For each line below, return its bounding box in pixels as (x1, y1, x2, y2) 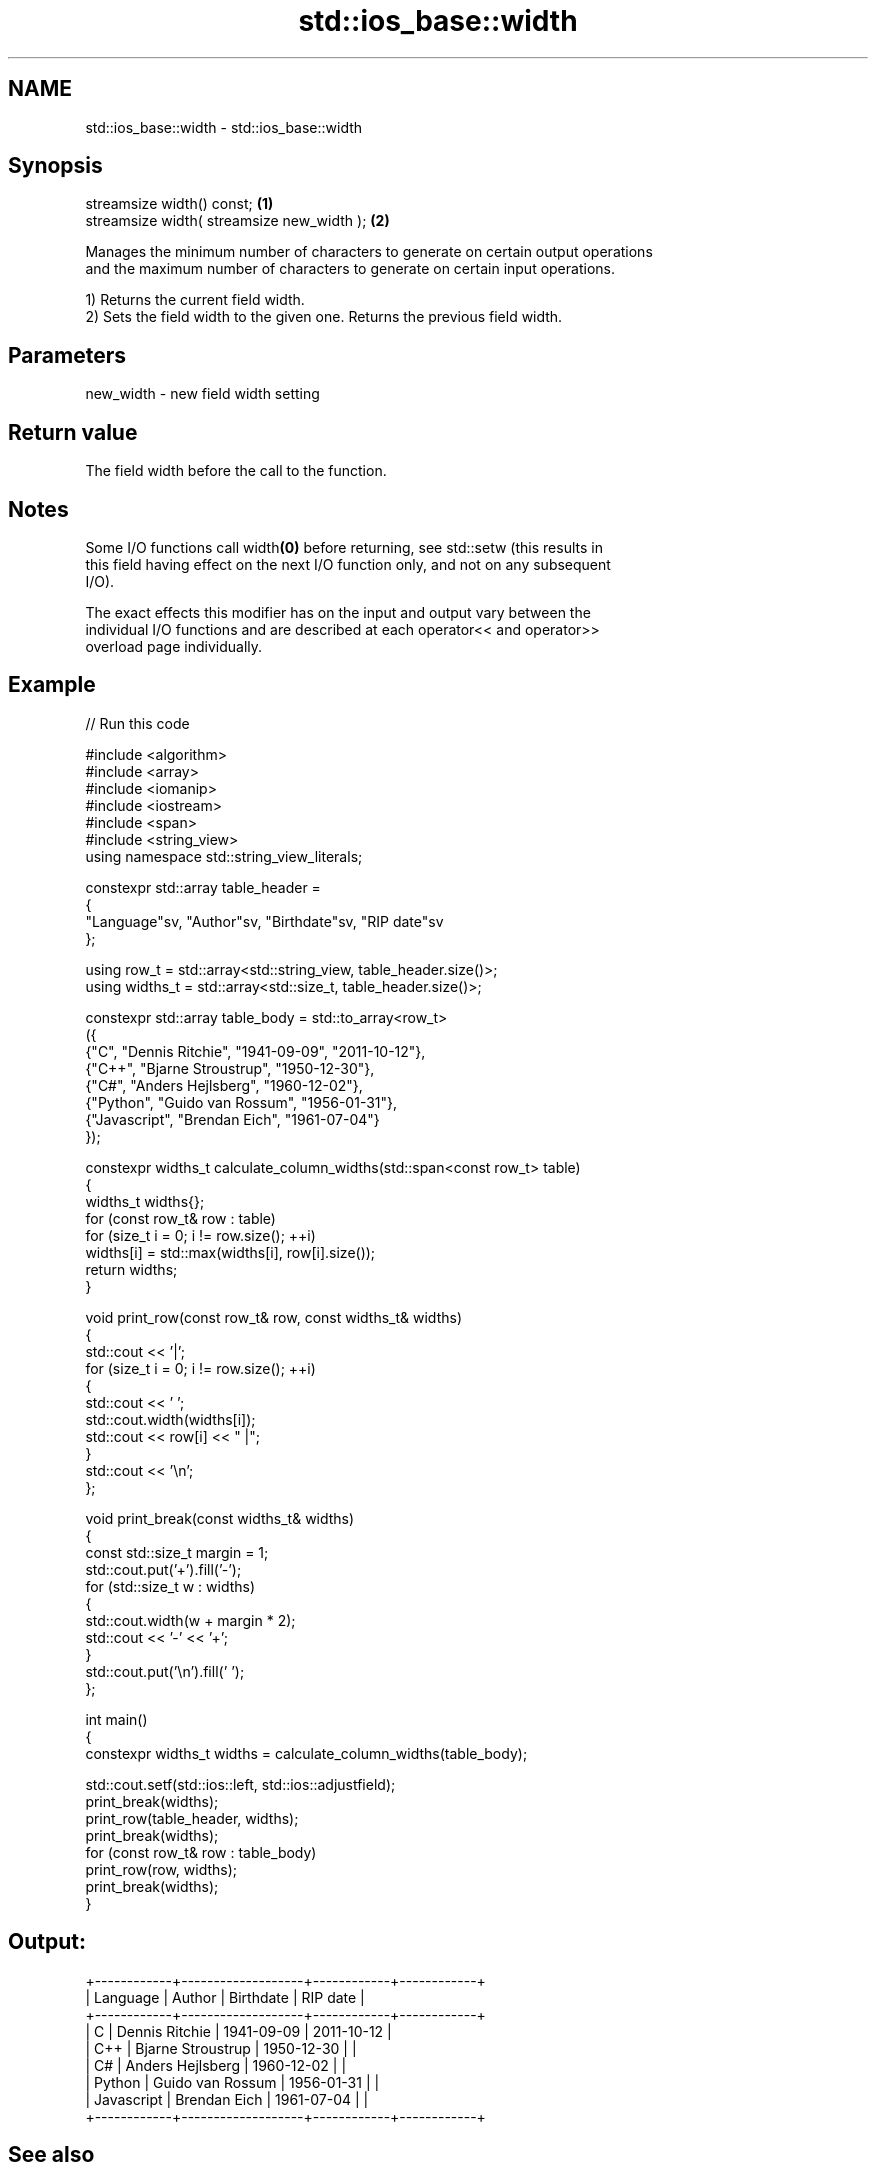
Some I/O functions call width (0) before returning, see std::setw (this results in (85, 538, 603, 556)
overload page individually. (85, 637, 263, 655)
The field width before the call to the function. (85, 462, 387, 480)
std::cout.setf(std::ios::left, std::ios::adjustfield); (85, 1775, 396, 1793)
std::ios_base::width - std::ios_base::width (85, 118, 363, 136)
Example (8, 672, 96, 698)
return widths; (85, 1260, 178, 1278)
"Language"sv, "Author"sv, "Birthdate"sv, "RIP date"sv (85, 912, 444, 930)
